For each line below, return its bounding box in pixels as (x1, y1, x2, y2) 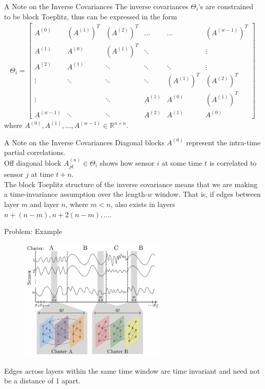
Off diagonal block (4, 157, 62, 168)
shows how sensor (100, 157, 155, 168)
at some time (161, 157, 203, 168)
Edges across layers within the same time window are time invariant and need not (4, 365, 260, 376)
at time (31, 169, 54, 179)
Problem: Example (4, 226, 62, 237)
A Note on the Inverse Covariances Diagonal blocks (4, 137, 164, 147)
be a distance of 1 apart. (4, 375, 81, 386)
